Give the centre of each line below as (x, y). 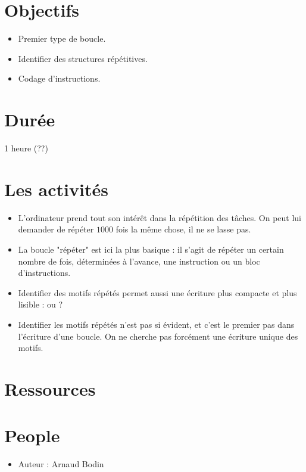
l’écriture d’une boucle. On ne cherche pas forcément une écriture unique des (158, 336)
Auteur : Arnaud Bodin (61, 464)
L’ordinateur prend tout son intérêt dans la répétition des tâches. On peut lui (160, 217)
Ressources (50, 388)
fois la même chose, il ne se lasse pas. (183, 229)
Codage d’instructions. (59, 78)
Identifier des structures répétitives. (83, 58)
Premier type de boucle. (62, 38)
